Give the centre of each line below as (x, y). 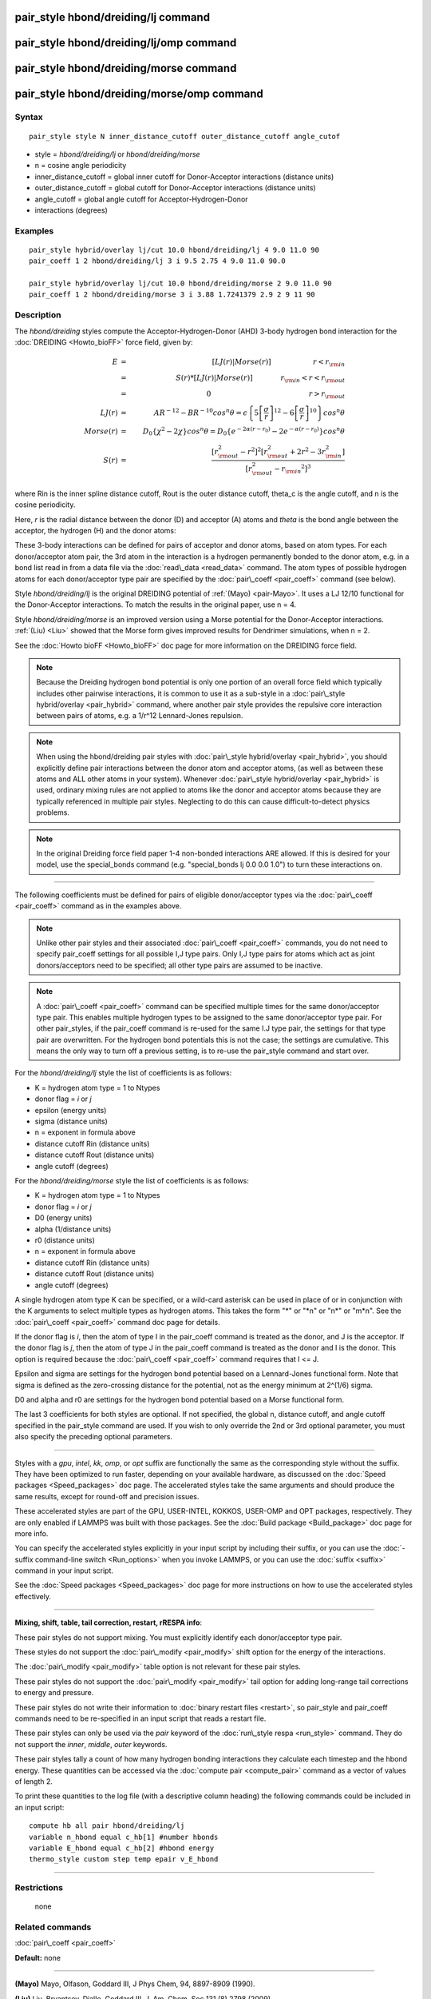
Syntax (29, 118)
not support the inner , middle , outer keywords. (91, 1744)
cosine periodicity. (45, 505)
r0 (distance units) (65, 1240)
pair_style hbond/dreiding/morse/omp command (139, 94)
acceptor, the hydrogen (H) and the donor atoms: (95, 531)
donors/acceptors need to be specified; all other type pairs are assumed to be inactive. (180, 965)
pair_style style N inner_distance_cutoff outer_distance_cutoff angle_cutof (185, 136)
